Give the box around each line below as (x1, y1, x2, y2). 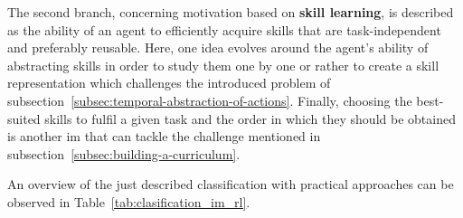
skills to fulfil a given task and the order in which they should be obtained (44, 109, 456, 128)
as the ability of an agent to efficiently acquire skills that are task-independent (7, 20, 441, 39)
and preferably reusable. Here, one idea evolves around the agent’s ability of (7, 38, 429, 57)
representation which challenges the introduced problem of (7, 73, 331, 92)
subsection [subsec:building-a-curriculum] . (7, 144, 241, 163)
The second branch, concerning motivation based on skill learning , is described (7, 3, 454, 21)
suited (7, 109, 41, 128)
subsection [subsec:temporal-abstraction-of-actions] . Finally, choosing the (7, 90, 412, 109)
